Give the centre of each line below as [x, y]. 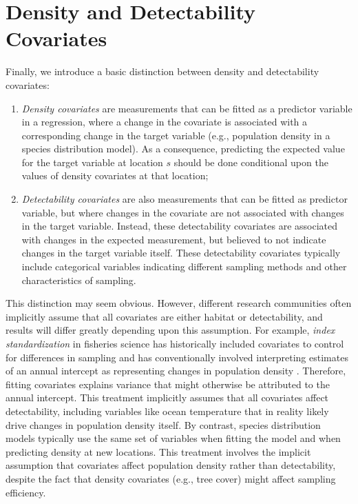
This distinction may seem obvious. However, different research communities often [179, 303]
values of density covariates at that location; [115, 175]
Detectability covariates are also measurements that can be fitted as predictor [185, 199]
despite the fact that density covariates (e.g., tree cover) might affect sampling [171, 478]
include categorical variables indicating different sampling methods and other [184, 266]
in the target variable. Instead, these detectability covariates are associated [180, 226]
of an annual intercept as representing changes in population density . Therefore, [176, 371]
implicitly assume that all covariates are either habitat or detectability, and [164, 316]
